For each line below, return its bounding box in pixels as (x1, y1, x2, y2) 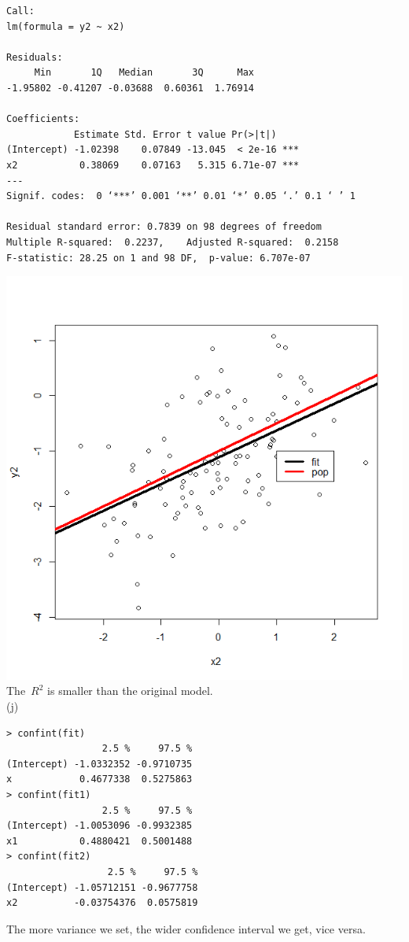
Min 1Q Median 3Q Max (34, 67, 254, 79)
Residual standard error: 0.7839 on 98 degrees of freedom (6, 221, 322, 233)
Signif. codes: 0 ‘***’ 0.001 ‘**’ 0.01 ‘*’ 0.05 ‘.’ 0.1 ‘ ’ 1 (6, 190, 356, 202)
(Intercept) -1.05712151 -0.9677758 (6, 881, 198, 893)
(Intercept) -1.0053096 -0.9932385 (6, 820, 193, 832)
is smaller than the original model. (47, 682, 213, 699)
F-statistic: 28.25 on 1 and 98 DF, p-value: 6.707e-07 (6, 252, 311, 264)
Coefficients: (6, 113, 80, 125)
